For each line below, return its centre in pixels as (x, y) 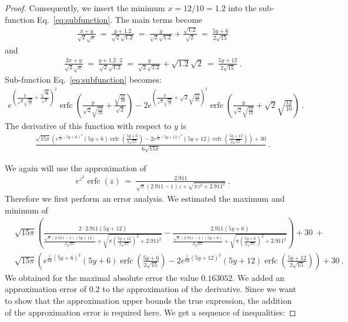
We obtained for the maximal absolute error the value (102, 277)
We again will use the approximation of (76, 167)
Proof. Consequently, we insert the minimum (85, 8)
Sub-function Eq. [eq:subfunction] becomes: (83, 79)
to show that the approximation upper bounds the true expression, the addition (148, 301)
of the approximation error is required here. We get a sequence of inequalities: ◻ (150, 312)
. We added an (258, 277)
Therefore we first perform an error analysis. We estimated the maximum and (145, 199)
